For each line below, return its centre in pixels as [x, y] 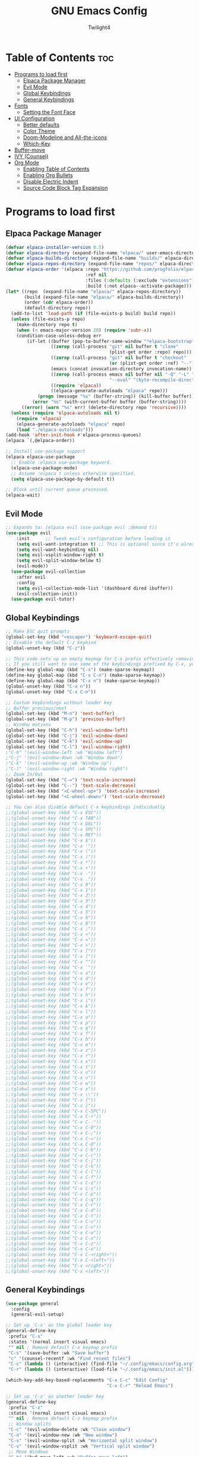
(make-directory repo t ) [47, 324]
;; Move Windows [28, 1452]
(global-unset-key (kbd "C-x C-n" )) [51, 692]
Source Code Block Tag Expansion [65, 188]
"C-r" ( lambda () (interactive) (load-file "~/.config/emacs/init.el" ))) [101, 1370]
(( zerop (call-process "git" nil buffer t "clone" [115, 347]
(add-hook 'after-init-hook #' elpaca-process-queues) [74, 435]
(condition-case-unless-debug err [59, 336]
